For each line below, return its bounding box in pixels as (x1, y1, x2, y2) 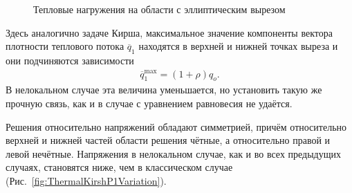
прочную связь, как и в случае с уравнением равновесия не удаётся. (6, 96, 293, 110)
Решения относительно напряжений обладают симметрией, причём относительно (6, 119, 347, 134)
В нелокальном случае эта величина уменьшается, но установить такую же (6, 82, 322, 97)
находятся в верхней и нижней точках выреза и (138, 39, 338, 53)
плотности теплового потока (6, 39, 124, 53)
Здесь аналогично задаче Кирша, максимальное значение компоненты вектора (6, 25, 333, 39)
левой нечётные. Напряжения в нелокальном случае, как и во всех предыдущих (6, 146, 342, 160)
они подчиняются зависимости (6, 53, 134, 67)
